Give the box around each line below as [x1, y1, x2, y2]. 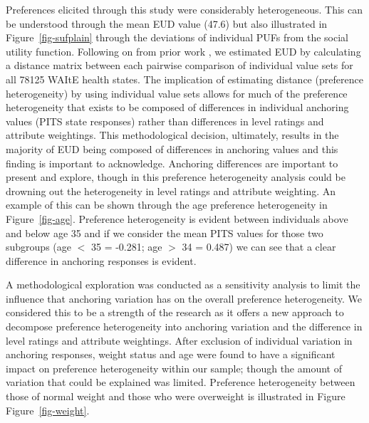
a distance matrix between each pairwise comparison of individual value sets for [6, 58, 353, 73]
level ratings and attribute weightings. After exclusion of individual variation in [6, 333, 353, 348]
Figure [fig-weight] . [6, 402, 90, 417]
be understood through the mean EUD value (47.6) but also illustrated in [6, 16, 328, 31]
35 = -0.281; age [90, 239, 162, 254]
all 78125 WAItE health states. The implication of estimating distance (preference [6, 71, 363, 86]
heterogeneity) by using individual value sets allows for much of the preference [6, 85, 348, 100]
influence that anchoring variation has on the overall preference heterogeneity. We [6, 291, 363, 305]
